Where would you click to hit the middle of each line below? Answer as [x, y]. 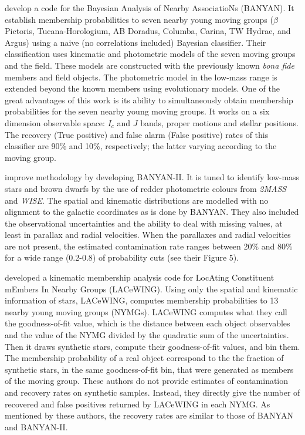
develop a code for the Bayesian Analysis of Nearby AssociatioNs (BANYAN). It [150, 8]
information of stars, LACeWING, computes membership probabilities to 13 [142, 300]
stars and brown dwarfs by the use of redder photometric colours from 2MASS [146, 188]
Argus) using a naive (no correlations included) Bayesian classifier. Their [135, 42]
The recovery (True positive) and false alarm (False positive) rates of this [137, 134]
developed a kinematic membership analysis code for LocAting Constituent [140, 277]
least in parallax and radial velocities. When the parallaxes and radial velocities [148, 235]
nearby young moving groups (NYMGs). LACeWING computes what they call [146, 311]
